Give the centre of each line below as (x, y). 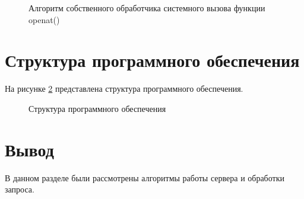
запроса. (20, 189)
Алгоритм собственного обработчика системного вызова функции (147, 8)
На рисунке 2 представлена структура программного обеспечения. (124, 89)
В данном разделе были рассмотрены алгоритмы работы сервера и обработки (145, 177)
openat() (44, 19)
